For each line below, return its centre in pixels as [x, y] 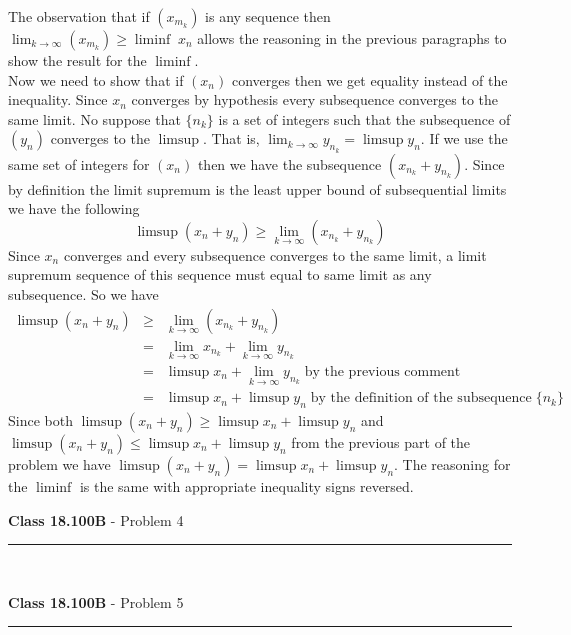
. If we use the [464, 138]
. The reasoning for [452, 463]
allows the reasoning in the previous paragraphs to [352, 38]
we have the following [74, 208]
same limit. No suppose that [94, 118]
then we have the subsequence [289, 163]
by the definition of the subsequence [421, 398]
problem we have [59, 463]
